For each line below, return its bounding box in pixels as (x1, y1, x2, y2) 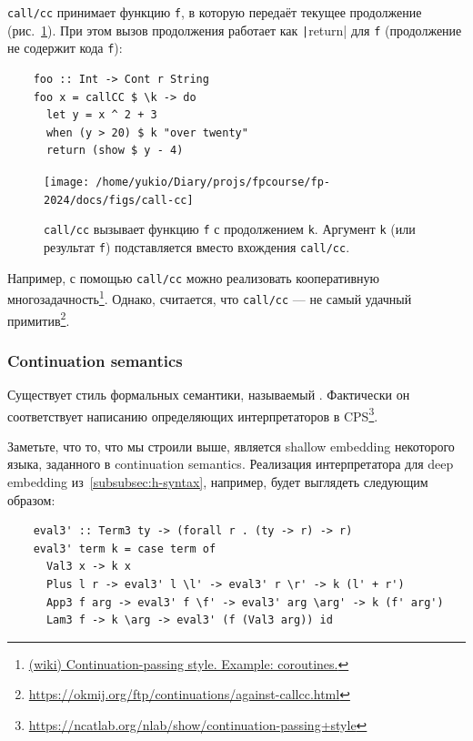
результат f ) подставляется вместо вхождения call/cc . (44, 237, 350, 256)
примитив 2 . (7, 308, 70, 330)
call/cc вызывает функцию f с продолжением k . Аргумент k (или (44, 219, 416, 239)
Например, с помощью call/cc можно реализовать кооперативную (7, 268, 380, 287)
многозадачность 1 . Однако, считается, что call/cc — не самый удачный (7, 287, 412, 308)
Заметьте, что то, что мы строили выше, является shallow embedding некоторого (7, 436, 455, 455)
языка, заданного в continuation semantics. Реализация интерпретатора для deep (7, 454, 454, 473)
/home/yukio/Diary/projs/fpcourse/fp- (96, 175, 330, 188)
